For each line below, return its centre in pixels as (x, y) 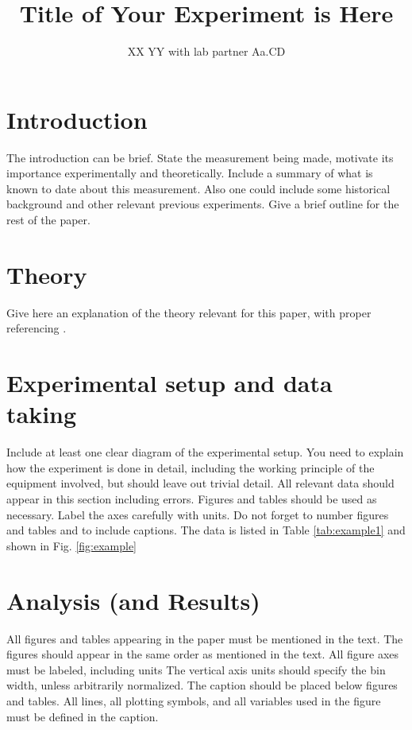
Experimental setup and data (169, 383)
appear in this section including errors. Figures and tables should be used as (192, 499)
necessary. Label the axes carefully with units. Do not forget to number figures (198, 514)
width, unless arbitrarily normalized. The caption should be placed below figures (202, 685)
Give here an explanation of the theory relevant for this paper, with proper (189, 312)
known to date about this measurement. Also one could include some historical (198, 188)
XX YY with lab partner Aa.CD (206, 51)
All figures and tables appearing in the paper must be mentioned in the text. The (205, 638)
